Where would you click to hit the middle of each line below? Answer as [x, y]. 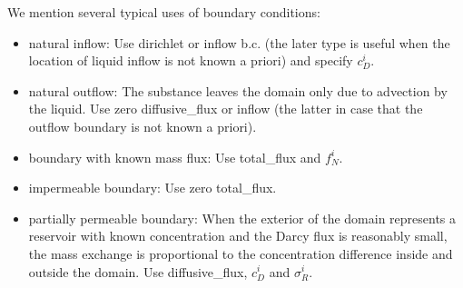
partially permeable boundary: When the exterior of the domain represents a [242, 218]
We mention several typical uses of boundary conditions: [164, 12]
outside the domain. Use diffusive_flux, [138, 271]
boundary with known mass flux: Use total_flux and [175, 157]
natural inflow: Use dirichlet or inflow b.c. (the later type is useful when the [239, 42]
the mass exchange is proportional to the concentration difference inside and [241, 253]
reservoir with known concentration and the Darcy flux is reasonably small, [238, 236]
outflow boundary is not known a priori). [143, 126]
